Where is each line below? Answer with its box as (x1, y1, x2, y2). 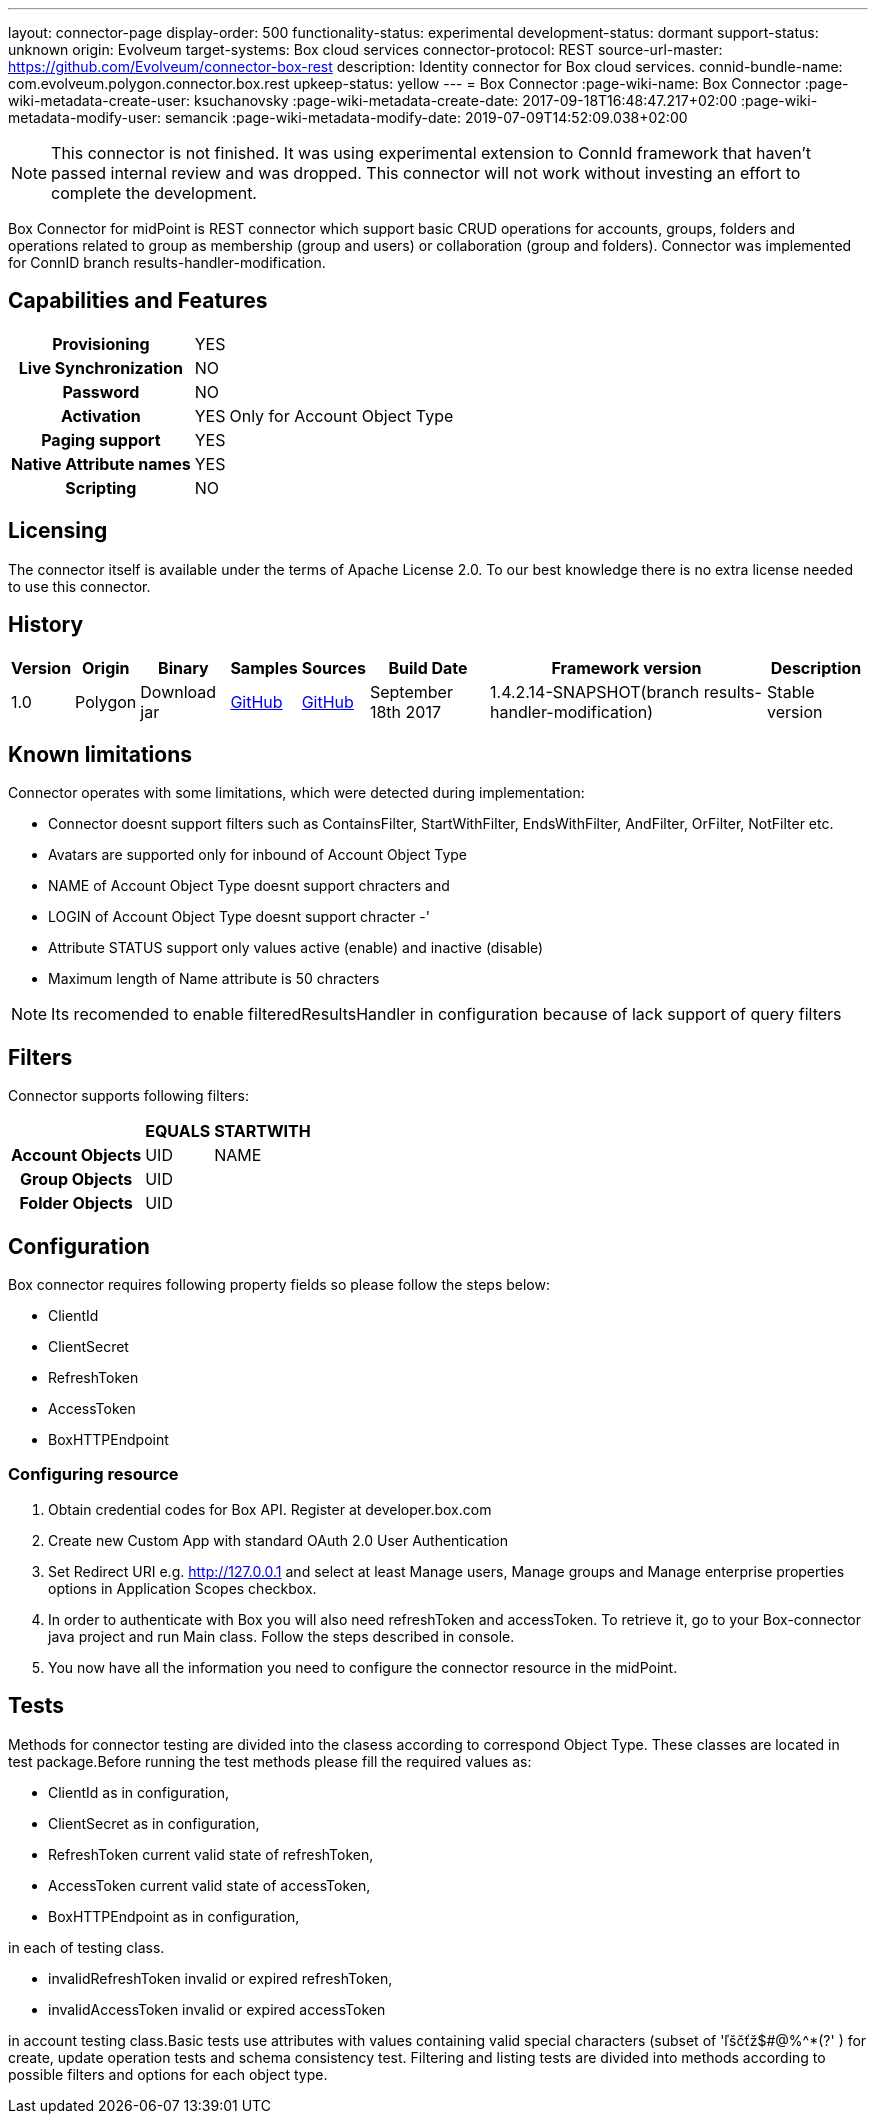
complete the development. (51, 183, 257, 203)
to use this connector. (8, 577, 151, 595)
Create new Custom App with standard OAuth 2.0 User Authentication (48, 1531, 508, 1549)
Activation (60, 405, 141, 426)
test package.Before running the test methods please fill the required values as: (8, 1752, 532, 1770)
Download (140, 681, 217, 702)
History (8, 612, 84, 638)
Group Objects (20, 1169, 133, 1190)
